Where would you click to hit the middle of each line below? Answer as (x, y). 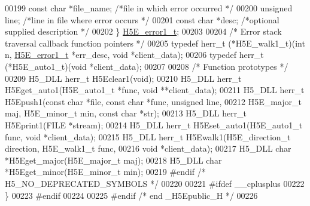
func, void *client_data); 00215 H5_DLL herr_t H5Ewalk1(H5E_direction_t (148, 136)
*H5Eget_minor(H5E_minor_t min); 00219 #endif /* (105, 172)
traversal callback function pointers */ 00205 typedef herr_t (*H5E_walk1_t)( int (155, 43)
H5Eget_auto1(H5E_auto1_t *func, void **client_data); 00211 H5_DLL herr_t (155, 90)
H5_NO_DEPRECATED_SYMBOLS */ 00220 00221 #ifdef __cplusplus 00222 (155, 183)
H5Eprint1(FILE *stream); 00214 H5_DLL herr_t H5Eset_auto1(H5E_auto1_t (154, 124)
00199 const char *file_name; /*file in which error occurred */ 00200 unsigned (149, 8)
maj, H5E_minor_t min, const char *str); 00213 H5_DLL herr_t (126, 113)
